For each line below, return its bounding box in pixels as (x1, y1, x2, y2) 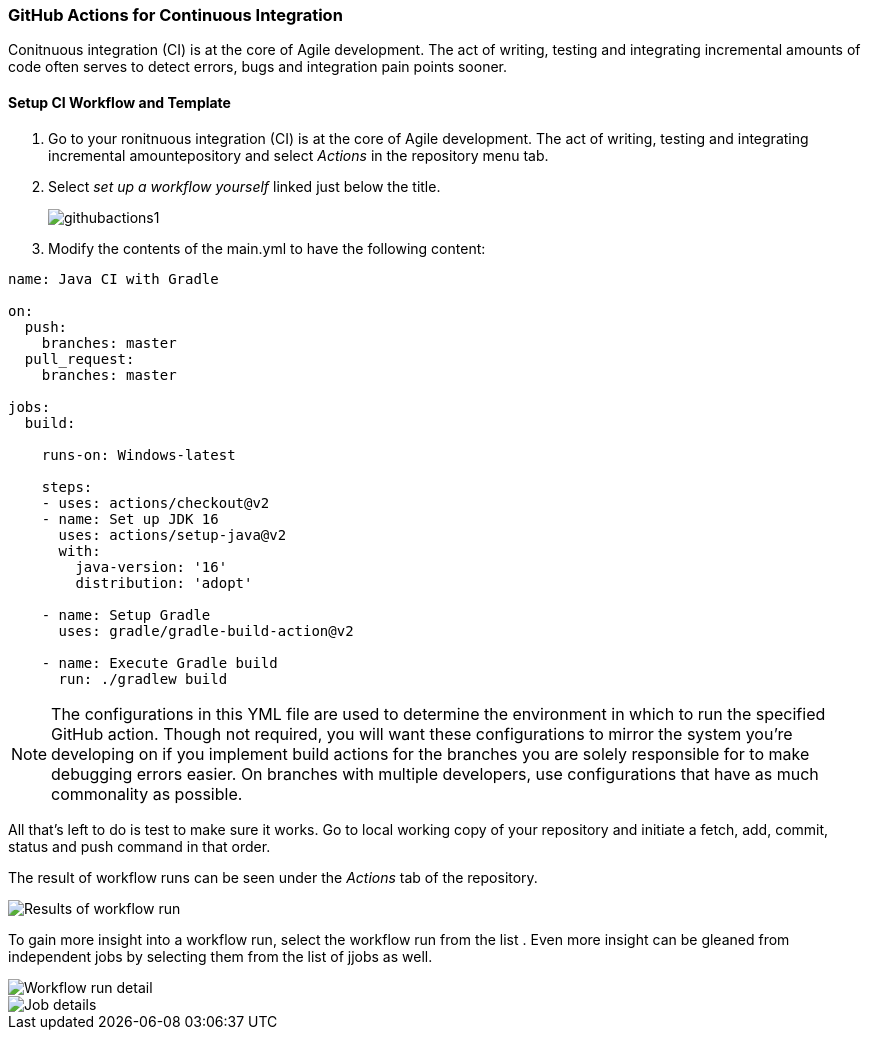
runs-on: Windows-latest (41, 446, 236, 463)
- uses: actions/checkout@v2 (41, 494, 270, 511)
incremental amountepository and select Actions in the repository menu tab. (48, 146, 549, 164)
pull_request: (24, 350, 135, 367)
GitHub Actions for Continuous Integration (8, 5, 343, 25)
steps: (41, 478, 93, 495)
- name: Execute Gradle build (41, 654, 278, 671)
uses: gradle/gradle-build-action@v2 (58, 622, 354, 639)
